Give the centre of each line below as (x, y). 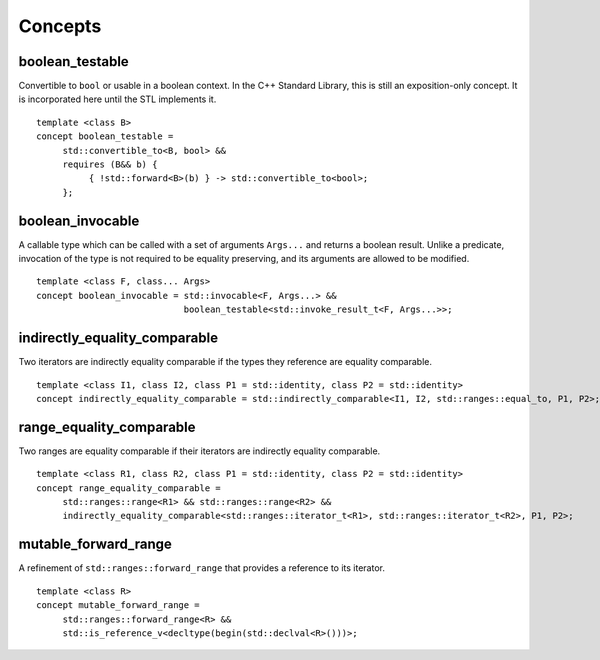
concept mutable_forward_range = (118, 605)
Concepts (60, 26)
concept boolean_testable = (105, 136)
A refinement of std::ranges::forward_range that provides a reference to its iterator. (201, 568)
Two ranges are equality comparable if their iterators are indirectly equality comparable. (199, 451)
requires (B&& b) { (110, 164)
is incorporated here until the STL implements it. (117, 99)
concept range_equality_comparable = (129, 488)
